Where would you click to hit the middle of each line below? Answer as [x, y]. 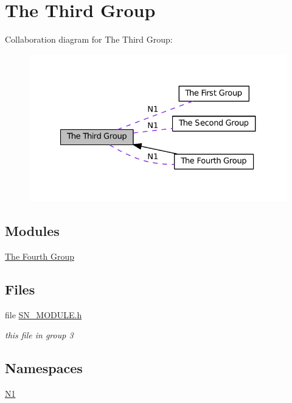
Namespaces [44, 368]
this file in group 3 [39, 335]
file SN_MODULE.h [43, 314]
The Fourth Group [40, 256]
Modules [32, 230]
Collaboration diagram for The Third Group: [89, 39]
